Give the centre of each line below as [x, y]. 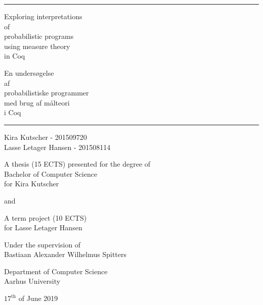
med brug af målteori [37, 102]
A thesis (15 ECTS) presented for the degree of [77, 164]
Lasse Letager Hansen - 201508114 [57, 147]
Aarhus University [32, 281]
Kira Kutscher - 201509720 [46, 137]
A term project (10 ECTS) [46, 217]
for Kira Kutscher [32, 184]
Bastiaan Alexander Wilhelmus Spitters [65, 254]
